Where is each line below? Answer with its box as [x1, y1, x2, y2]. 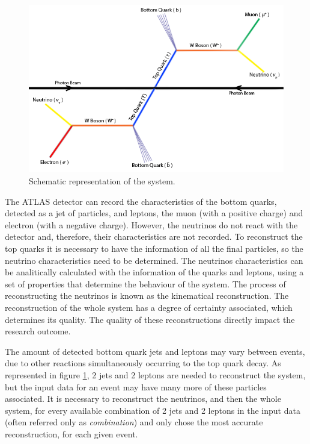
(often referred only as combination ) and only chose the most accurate [5, 416, 263, 428]
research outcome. [5, 325, 71, 337]
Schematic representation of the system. [29, 175, 175, 187]
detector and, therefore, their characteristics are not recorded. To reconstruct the [5, 230, 303, 243]
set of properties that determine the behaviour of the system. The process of [5, 277, 286, 290]
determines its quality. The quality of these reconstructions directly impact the [5, 313, 295, 325]
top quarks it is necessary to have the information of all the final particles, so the [5, 242, 303, 254]
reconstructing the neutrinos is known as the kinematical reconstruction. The [5, 289, 289, 302]
